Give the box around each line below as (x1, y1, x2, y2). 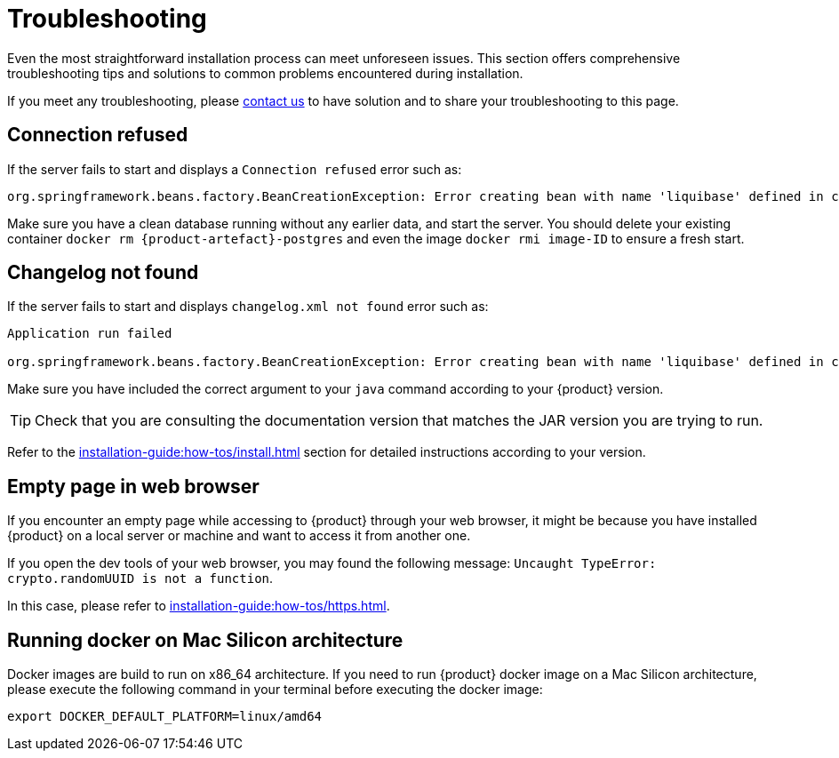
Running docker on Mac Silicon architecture (7, 628, 404, 651)
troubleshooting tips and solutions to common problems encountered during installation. (7, 65, 523, 81)
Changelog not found (7, 261, 199, 284)
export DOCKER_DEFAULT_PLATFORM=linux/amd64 (7, 709, 323, 724)
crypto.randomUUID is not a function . (7, 570, 274, 586)
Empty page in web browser (7, 475, 260, 498)
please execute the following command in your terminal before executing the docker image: (7, 682, 543, 698)
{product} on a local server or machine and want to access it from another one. (7, 528, 471, 544)
